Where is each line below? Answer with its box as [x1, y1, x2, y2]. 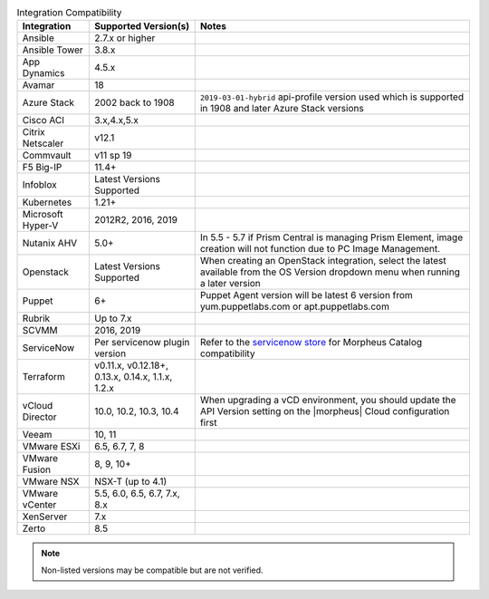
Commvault [22, 150, 72, 162]
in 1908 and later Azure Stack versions [199, 102, 364, 115]
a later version [199, 277, 262, 290]
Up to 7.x [94, 313, 132, 325]
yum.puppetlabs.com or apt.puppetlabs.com [199, 300, 389, 313]
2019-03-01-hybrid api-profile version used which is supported [199, 91, 465, 103]
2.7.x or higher [94, 32, 156, 44]
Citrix [22, 126, 45, 139]
